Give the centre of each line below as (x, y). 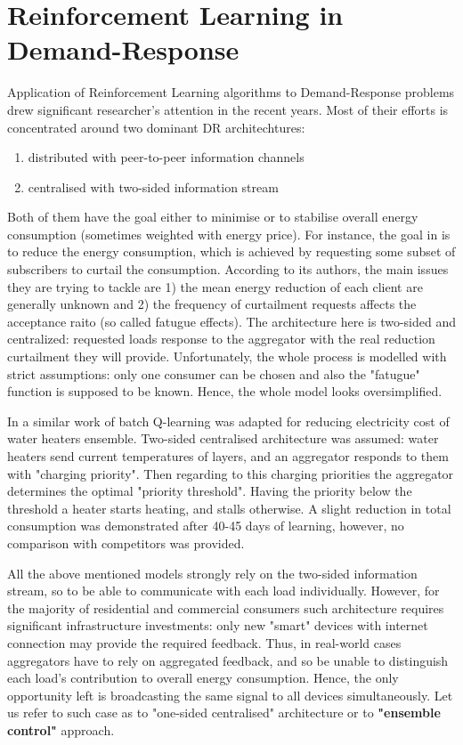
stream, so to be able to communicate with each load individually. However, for (223, 591)
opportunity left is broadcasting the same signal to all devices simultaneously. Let (230, 695)
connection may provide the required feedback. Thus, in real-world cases (204, 642)
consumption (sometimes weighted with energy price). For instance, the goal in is (229, 234)
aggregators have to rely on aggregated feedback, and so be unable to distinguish (228, 660)
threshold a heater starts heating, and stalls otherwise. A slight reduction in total (229, 508)
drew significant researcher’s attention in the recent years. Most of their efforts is (228, 109)
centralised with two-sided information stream (153, 186)
